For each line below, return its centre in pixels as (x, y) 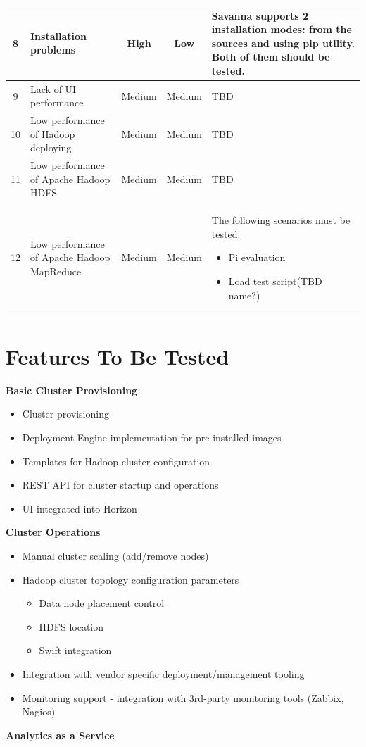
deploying (51, 147)
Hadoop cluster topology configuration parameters (131, 579)
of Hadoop (53, 133)
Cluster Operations (53, 532)
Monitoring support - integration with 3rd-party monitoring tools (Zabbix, (183, 697)
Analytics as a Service (60, 735)
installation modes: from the (282, 29)
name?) (244, 295)
